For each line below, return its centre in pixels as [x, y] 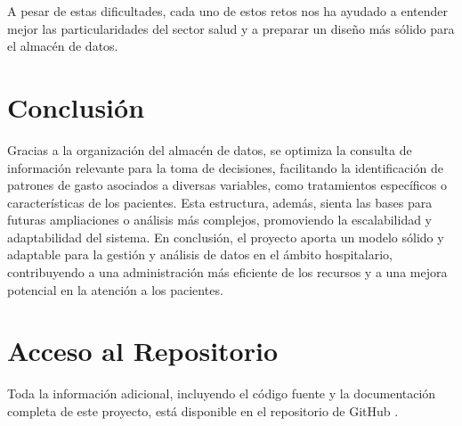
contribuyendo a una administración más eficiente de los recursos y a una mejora [227, 272]
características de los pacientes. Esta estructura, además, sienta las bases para [220, 202]
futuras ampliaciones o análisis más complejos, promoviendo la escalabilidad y [220, 220]
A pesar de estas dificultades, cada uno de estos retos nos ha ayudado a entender [227, 11]
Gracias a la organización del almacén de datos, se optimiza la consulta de [210, 149]
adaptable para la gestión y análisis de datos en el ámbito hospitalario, [200, 254]
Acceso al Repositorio [143, 351]
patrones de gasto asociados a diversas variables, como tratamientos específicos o [227, 185]
